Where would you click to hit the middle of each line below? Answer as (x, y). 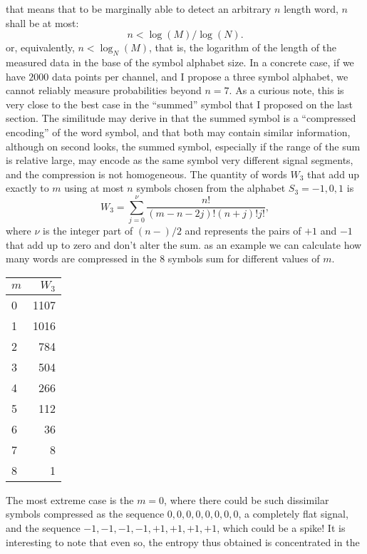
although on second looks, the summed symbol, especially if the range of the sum (183, 146)
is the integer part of (88, 231)
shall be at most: (42, 22)
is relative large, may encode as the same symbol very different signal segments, (180, 160)
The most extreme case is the (70, 499)
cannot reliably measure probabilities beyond (104, 90)
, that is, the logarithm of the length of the (243, 47)
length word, (311, 9)
